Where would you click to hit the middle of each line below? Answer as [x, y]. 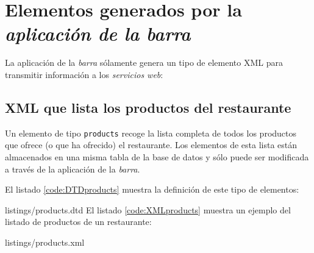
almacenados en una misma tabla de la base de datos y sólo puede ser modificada [157, 156]
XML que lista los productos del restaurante [148, 107]
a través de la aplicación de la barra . [73, 169]
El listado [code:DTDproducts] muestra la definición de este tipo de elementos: [152, 189]
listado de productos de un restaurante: [78, 222]
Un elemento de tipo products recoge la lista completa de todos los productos [151, 133]
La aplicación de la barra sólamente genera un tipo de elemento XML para [144, 62]
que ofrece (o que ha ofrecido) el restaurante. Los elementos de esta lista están [151, 145]
